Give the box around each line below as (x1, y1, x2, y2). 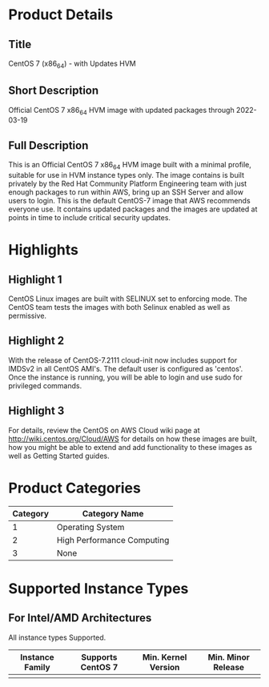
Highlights (8, 241, 78, 259)
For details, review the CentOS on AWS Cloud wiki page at (8, 425, 200, 435)
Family (23, 661, 50, 673)
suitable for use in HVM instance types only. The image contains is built (8, 171, 244, 180)
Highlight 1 (8, 272, 62, 286)
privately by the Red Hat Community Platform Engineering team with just (8, 179, 247, 189)
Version (149, 661, 180, 673)
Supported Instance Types (8, 579, 189, 597)
